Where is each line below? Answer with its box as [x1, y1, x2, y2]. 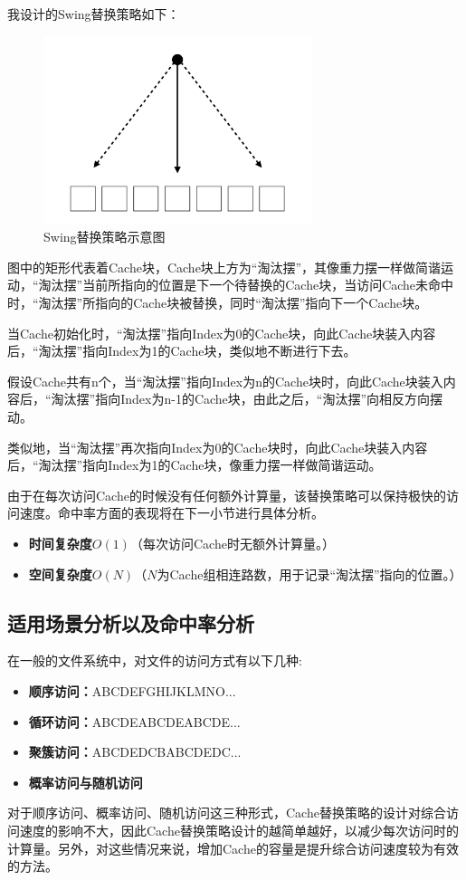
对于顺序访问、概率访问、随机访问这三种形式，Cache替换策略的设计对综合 [7, 803, 446, 822]
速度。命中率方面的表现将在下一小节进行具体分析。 [19, 503, 324, 522]
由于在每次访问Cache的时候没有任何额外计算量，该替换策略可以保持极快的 [7, 485, 446, 504]
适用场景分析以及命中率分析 [7, 608, 254, 636]
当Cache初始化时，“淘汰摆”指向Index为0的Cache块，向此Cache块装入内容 [7, 323, 436, 342]
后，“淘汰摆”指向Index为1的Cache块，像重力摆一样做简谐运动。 [7, 455, 382, 474]
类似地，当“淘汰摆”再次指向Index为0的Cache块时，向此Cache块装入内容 [7, 437, 428, 456]
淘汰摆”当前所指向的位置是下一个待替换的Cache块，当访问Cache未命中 [38, 275, 454, 294]
